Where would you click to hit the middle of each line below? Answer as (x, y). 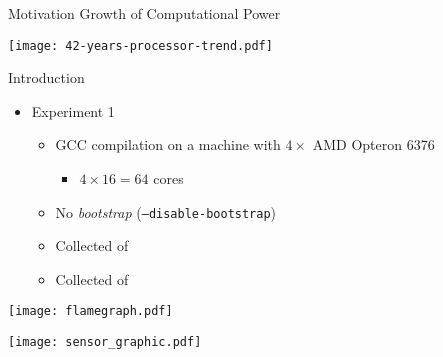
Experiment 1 (73, 110)
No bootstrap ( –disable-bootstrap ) (166, 211)
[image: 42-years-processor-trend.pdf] (140, 45)
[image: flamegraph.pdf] (90, 311)
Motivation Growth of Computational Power (144, 13)
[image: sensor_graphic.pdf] (105, 342)
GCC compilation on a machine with (168, 144)
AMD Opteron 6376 (373, 144)
